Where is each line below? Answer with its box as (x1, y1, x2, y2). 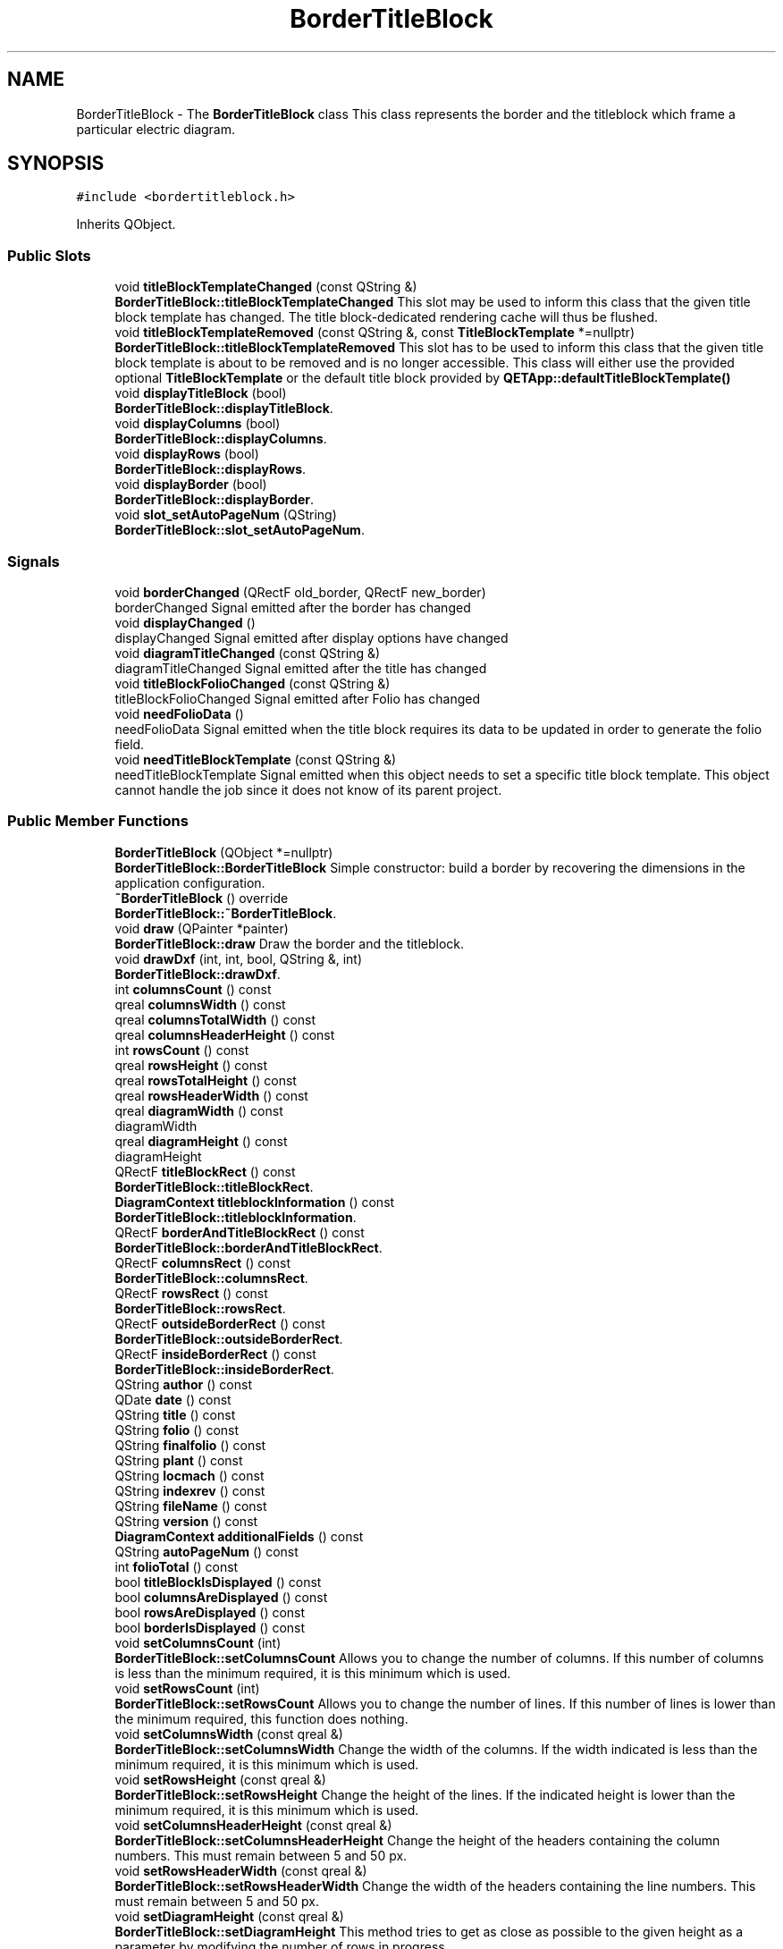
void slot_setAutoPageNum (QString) (114, 507, 337, 523)
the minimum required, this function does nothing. (114, 1710, 408, 1726)
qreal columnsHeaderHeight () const (114, 1026, 335, 1042)
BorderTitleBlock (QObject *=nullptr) (114, 844, 333, 860)
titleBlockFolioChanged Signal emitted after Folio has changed (114, 690, 481, 706)
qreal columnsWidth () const (114, 996, 286, 1012)
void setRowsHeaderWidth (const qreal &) (114, 1862, 367, 1878)
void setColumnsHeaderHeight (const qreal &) (114, 1817, 392, 1833)
